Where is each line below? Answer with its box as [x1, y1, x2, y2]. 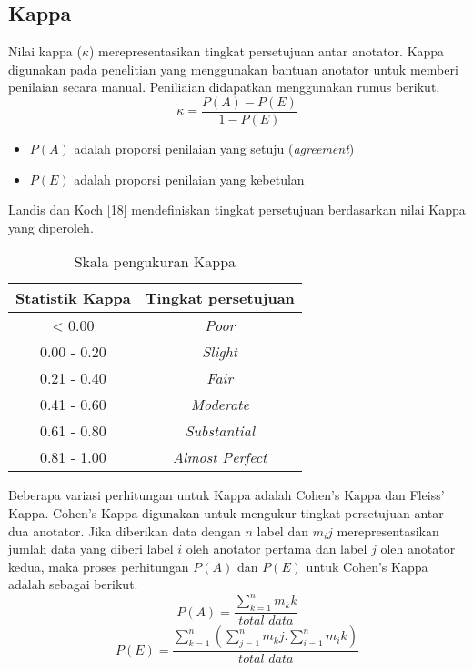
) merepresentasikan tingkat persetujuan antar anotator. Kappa [88, 42, 445, 61]
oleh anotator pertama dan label [186, 539, 367, 558]
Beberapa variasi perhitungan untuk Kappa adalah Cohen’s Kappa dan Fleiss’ [8, 485, 445, 505]
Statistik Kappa [15, 287, 131, 309]
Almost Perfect [173, 446, 267, 468]
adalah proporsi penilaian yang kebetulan [74, 169, 305, 188]
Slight [202, 341, 238, 363]
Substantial [185, 420, 255, 442]
